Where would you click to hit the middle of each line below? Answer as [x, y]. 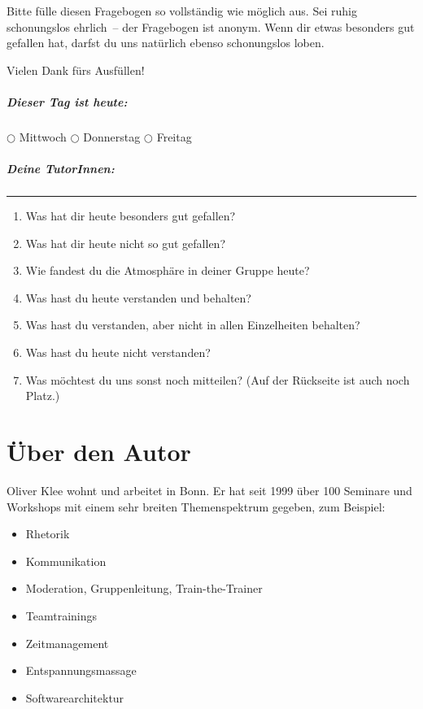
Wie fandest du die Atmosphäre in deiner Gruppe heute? [168, 270]
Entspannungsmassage [81, 670]
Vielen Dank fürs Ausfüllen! [76, 70]
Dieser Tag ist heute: [67, 101]
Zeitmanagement [67, 643]
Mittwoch [43, 136]
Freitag [174, 136]
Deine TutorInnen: [61, 169]
